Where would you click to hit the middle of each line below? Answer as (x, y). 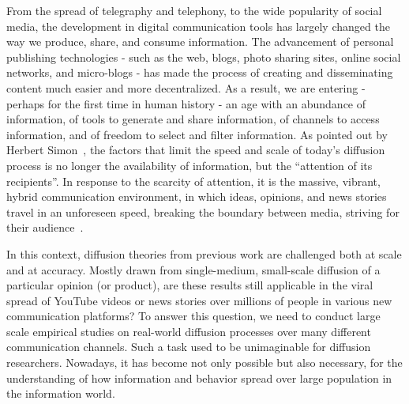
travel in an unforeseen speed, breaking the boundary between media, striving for (203, 211)
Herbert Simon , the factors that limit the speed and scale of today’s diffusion (196, 150)
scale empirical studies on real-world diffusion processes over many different (189, 331)
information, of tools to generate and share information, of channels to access (193, 119)
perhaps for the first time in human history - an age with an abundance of (186, 103)
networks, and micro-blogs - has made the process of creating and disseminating (200, 72)
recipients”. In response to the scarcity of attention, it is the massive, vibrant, (193, 181)
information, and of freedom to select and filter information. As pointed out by (197, 134)
